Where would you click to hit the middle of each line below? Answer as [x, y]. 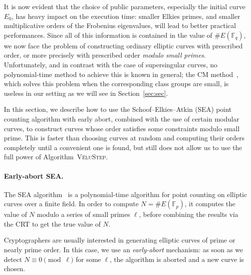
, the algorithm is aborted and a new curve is [177, 259]
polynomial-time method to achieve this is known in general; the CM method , [121, 74]
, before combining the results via [188, 214]
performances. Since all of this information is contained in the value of [108, 35]
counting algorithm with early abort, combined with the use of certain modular [122, 118]
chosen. [15, 268]
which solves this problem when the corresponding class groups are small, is [116, 84]
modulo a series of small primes [84, 214]
